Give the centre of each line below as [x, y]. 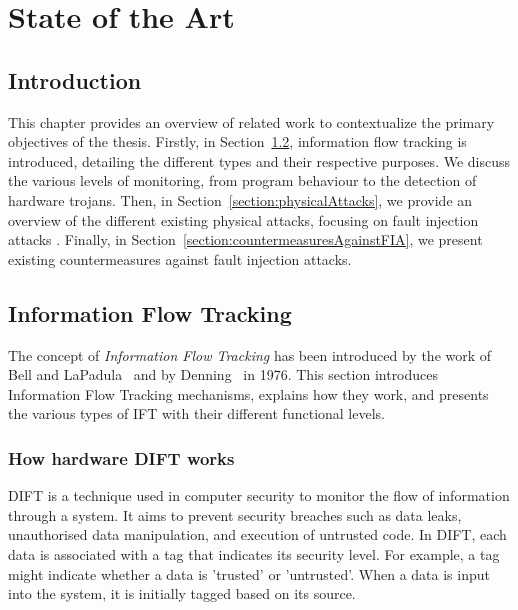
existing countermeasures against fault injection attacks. [180, 258]
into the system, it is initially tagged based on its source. [182, 593]
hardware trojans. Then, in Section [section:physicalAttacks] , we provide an [240, 199]
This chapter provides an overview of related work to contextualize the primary [251, 121]
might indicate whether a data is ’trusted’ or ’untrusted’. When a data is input [249, 573]
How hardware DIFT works [121, 457]
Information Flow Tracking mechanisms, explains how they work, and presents [248, 393]
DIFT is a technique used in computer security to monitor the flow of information [259, 495]
